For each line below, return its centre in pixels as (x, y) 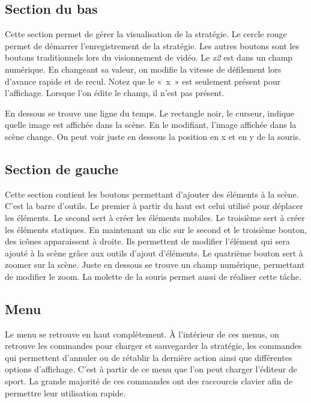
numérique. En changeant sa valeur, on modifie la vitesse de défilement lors (143, 69)
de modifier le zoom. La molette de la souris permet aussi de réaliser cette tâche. (153, 276)
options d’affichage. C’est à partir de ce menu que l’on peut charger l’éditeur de (151, 369)
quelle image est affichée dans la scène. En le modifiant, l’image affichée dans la (151, 125)
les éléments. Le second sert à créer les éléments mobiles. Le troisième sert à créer (155, 217)
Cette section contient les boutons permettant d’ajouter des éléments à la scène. (152, 194)
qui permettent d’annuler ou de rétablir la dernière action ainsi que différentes (149, 357)
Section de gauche (62, 168)
